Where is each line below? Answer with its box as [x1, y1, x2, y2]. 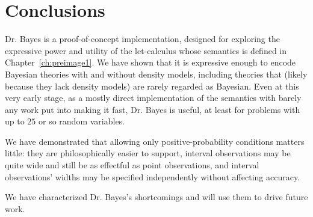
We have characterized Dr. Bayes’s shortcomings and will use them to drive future [5, 191, 308, 203]
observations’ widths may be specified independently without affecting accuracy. [5, 170, 300, 183]
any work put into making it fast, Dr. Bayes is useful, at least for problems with [5, 103, 300, 115]
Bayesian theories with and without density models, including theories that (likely [5, 67, 308, 80]
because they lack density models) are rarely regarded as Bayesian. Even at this [5, 79, 299, 92]
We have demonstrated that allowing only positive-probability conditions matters [5, 135, 305, 147]
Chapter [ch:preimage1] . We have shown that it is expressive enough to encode [5, 56, 296, 69]
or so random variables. [39, 115, 125, 127]
